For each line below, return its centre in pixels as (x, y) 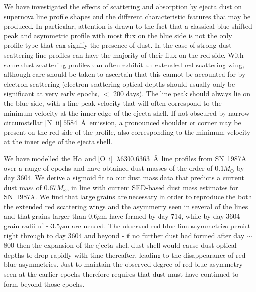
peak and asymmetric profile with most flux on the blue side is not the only (118, 35)
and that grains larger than (45, 216)
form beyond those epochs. (44, 283)
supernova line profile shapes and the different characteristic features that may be (127, 16)
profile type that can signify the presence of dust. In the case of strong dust (118, 45)
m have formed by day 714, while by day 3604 (171, 216)
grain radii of (24, 226)
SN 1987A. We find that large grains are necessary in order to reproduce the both (128, 197)
